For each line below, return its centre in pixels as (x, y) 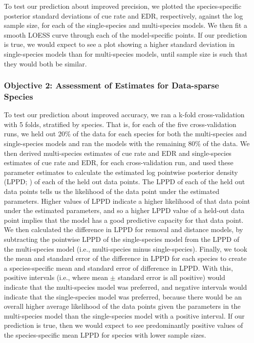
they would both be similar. (45, 63)
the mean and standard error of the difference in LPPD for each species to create (125, 258)
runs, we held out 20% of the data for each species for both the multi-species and (126, 134)
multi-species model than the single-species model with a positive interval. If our (124, 315)
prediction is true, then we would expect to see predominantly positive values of (124, 325)
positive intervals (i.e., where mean (56, 277)
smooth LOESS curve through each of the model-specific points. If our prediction (126, 34)
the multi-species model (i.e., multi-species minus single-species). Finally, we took (126, 248)
